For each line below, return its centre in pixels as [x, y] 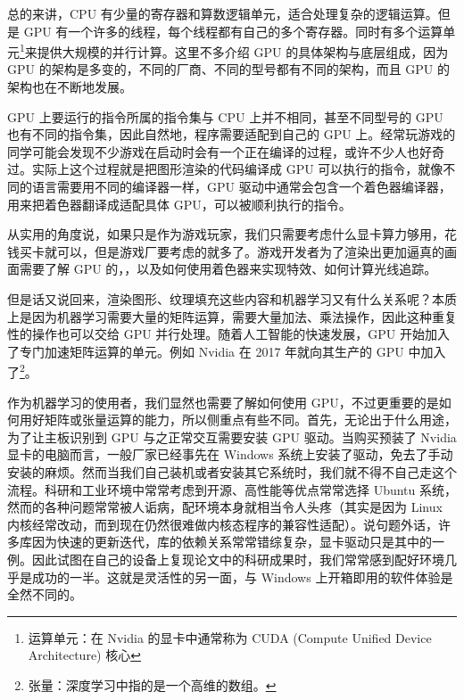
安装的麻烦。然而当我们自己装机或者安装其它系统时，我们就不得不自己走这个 [232, 471]
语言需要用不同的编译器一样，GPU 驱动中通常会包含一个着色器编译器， [241, 186]
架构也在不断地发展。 [70, 87]
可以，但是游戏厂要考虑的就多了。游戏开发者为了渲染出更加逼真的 [250, 251]
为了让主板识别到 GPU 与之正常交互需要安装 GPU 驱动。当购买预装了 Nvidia [232, 436]
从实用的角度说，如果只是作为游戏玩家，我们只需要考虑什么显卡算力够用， [226, 234]
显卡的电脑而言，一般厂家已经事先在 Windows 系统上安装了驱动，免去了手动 [230, 454]
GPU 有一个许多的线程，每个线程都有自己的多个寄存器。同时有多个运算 [233, 31]
